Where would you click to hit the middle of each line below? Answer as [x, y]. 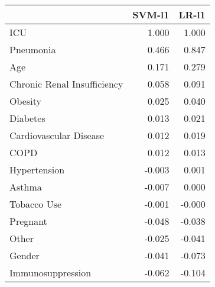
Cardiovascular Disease [57, 135]
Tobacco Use [36, 204]
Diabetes [27, 118]
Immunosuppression [51, 273]
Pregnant [28, 221]
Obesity [25, 101]
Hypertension [37, 170]
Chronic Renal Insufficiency [66, 84]
